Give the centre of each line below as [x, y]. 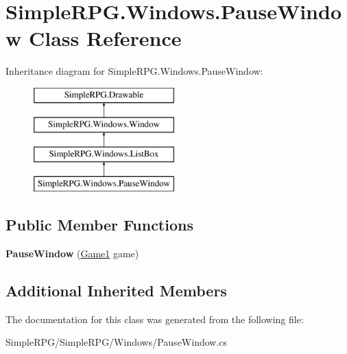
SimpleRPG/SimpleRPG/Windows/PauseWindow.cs [117, 342]
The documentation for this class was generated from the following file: [155, 319]
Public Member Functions [99, 225]
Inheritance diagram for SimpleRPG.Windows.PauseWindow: [134, 71]
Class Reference [105, 38]
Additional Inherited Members [116, 290]
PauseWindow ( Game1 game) [72, 253]
